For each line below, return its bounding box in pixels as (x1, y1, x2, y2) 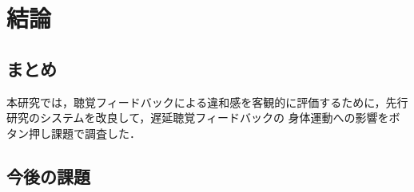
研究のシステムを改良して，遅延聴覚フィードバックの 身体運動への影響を (6, 109, 389, 126)
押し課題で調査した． (28, 124, 141, 141)
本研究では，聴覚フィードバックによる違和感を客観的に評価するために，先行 (6, 93, 408, 110)
